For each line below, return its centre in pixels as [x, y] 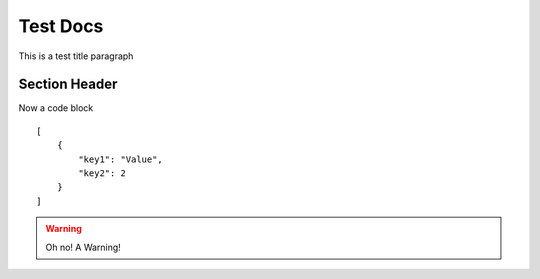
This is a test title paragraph [76, 56]
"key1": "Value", [121, 159]
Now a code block [56, 108]
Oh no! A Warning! [83, 247]
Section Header [68, 84]
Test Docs [61, 26]
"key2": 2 [102, 173]
